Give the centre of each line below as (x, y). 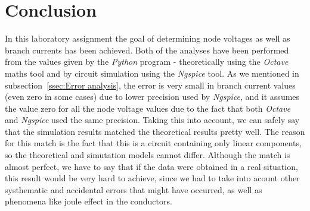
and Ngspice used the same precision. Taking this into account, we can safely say (152, 120)
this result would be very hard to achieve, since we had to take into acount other (152, 178)
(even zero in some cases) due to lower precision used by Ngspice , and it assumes (152, 97)
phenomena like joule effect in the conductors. (89, 201)
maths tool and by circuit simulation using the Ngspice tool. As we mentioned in (152, 73)
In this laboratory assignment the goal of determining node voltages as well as (148, 38)
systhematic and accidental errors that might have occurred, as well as (134, 189)
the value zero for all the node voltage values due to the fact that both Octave (148, 108)
